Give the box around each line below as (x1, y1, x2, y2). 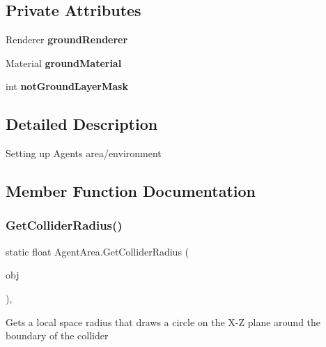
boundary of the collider (6, 328, 109, 343)
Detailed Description (6, 113, 158, 135)
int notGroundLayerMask (6, 79, 128, 94)
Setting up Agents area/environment (6, 146, 162, 161)
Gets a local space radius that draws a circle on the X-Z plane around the (6, 314, 321, 329)
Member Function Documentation (6, 180, 256, 202)
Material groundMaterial (6, 55, 122, 70)
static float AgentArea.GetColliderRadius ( (6, 244, 189, 258)
